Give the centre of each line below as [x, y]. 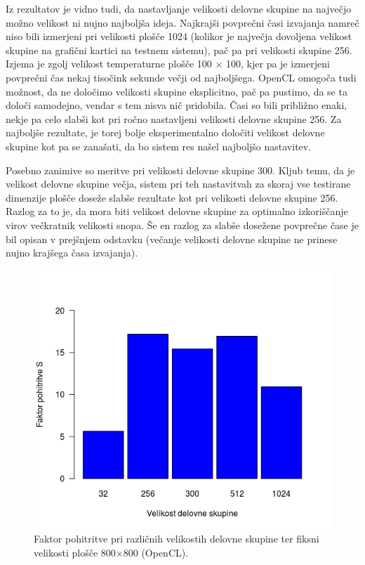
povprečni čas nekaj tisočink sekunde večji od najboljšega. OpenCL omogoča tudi [181, 77]
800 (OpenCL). [156, 552]
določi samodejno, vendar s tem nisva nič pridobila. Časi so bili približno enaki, [177, 105]
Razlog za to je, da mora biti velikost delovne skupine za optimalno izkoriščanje [177, 211]
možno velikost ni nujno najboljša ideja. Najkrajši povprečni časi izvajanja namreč [182, 22]
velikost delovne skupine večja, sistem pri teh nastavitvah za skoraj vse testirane [178, 184]
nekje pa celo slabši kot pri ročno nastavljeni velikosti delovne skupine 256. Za [174, 118]
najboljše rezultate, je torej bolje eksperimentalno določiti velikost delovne [165, 132]
